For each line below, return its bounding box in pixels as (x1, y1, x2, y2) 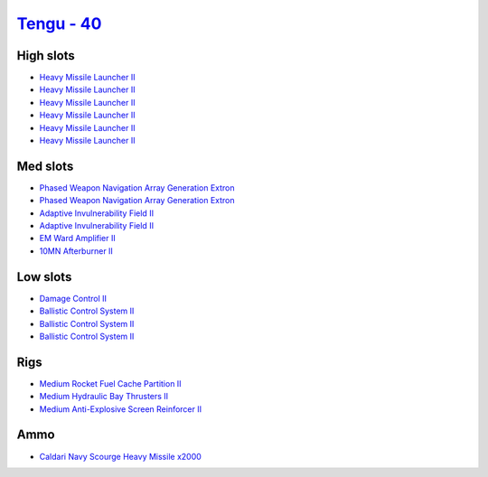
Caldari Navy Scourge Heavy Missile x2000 (39, 451, 202, 462)
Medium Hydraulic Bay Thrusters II (39, 391, 169, 402)
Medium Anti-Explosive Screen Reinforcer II (39, 403, 202, 415)
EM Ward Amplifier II (39, 233, 117, 244)
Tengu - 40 (16, 14, 102, 33)
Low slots (16, 269, 72, 285)
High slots (16, 48, 76, 63)
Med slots (16, 158, 74, 173)
